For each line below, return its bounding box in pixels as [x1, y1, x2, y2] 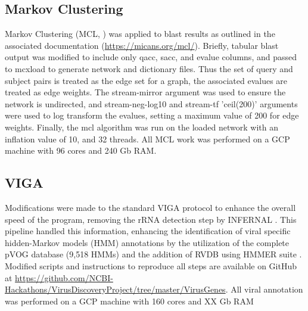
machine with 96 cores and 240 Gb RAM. [5, 144, 157, 157]
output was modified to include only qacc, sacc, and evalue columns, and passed [5, 51, 297, 63]
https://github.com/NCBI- [15, 271, 113, 284]
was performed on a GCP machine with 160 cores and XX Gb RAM [5, 294, 254, 307]
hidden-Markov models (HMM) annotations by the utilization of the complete [5, 236, 290, 248]
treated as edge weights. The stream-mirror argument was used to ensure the [5, 86, 286, 98]
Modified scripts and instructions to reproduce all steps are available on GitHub [5, 259, 297, 272]
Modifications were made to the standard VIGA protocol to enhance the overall [5, 201, 296, 213]
